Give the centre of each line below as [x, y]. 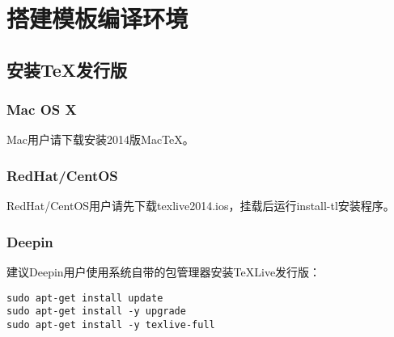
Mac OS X [42, 110]
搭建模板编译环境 [97, 18]
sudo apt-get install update [85, 298]
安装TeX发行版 [67, 69]
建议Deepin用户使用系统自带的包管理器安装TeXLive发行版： [164, 272]
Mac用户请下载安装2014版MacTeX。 [100, 139]
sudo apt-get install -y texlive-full [111, 324]
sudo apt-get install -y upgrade [96, 312]
